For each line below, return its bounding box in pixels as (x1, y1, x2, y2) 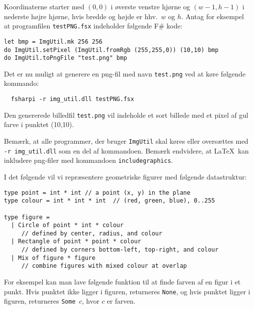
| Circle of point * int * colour (11, 222, 124, 229)
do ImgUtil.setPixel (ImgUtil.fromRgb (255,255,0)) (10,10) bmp (4, 46, 219, 53)
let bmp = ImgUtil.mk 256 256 (4, 38, 103, 45)
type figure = (4, 213, 50, 221)
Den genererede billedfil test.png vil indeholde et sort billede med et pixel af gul (4, 109, 249, 120)
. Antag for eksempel (181, 11, 244, 21)
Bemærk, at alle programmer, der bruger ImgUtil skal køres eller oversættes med (4, 135, 249, 146)
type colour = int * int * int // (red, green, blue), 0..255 (4, 197, 215, 205)
